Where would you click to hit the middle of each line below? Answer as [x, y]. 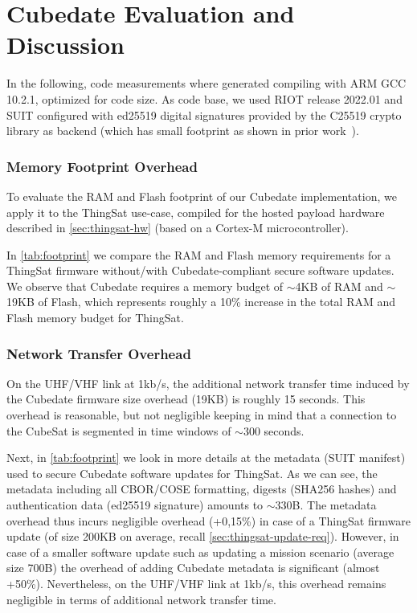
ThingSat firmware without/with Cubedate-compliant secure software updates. [200, 270]
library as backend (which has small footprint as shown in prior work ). [183, 131]
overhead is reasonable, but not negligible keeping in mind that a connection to [202, 415]
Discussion [65, 45]
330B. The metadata [326, 505]
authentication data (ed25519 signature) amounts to [135, 505]
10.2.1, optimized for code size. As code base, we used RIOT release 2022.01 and [204, 98]
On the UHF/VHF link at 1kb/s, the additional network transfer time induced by [208, 383]
